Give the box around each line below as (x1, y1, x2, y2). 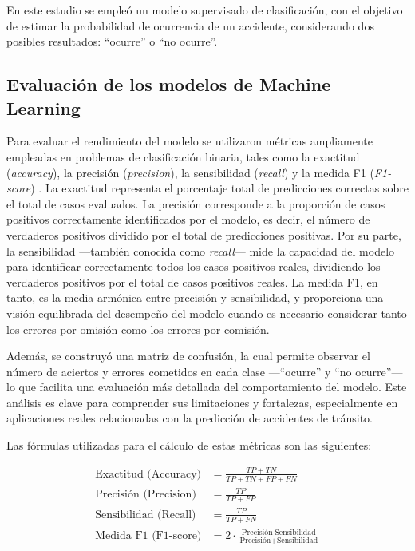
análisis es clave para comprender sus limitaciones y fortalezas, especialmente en (6, 394, 398, 410)
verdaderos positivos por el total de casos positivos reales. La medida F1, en (6, 273, 378, 290)
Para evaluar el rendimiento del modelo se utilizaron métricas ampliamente (6, 133, 373, 149)
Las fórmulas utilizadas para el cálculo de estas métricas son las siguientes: (6, 437, 372, 454)
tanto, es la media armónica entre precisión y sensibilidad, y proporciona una (6, 289, 384, 306)
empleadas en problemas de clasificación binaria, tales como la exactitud (6, 148, 360, 165)
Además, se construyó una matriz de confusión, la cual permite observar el (6, 347, 370, 364)
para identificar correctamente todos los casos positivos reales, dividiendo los (6, 258, 381, 275)
